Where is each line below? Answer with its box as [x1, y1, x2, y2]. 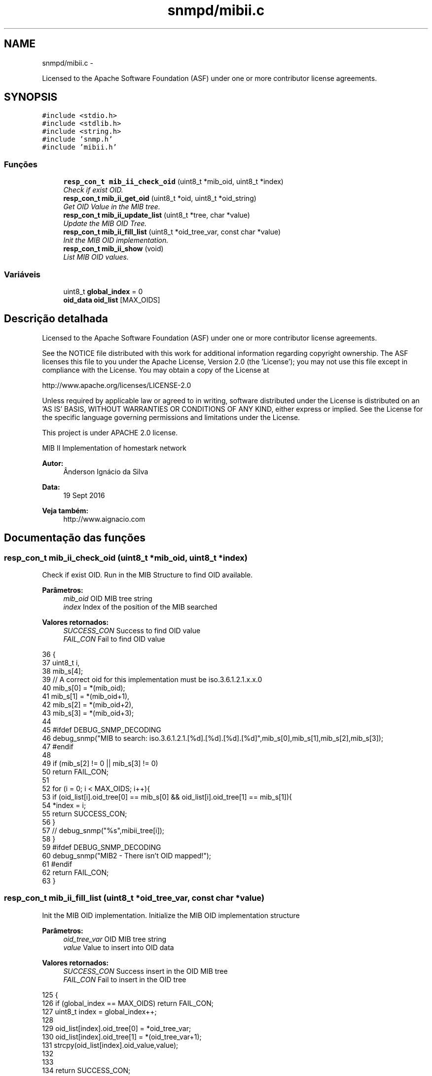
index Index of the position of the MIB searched [63, 603, 217, 611]
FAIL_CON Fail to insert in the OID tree [63, 975, 186, 984]
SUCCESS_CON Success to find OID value [63, 626, 201, 635]
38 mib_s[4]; [42, 667, 83, 675]
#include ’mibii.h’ [42, 143, 117, 152]
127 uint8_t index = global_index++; [42, 1007, 157, 1016]
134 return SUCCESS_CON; [42, 1066, 131, 1075]
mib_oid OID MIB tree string [63, 594, 152, 603]
